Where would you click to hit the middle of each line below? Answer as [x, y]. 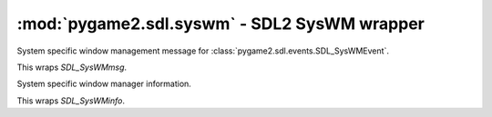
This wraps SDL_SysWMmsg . [72, 67]
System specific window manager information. [104, 84]
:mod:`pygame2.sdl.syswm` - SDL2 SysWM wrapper [221, 24]
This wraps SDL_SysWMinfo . [71, 101]
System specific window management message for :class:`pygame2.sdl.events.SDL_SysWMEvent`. [203, 51]
